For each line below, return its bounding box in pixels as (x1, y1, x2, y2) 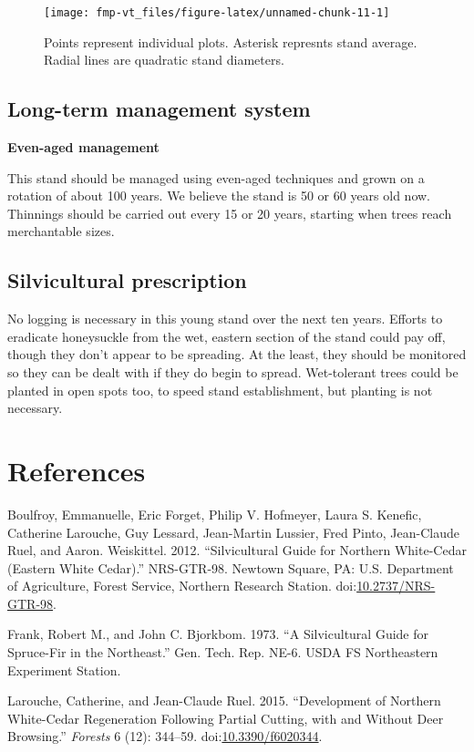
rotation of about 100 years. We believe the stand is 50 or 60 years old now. (7, 186, 431, 205)
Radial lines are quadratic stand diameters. (44, 50, 284, 69)
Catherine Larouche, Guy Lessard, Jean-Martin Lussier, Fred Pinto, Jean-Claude (7, 522, 459, 541)
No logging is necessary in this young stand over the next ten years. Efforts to (7, 309, 443, 328)
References (7, 451, 146, 489)
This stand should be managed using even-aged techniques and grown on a (7, 168, 425, 187)
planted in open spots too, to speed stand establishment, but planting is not (7, 380, 433, 399)
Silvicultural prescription (7, 266, 247, 294)
